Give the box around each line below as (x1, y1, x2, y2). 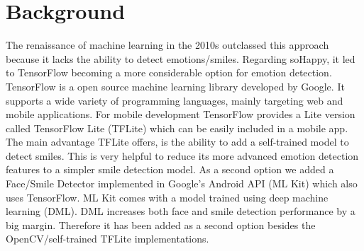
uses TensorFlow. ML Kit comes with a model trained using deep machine (6, 189, 329, 204)
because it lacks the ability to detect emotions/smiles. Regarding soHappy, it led (6, 51, 355, 66)
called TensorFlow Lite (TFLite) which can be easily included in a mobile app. (6, 120, 348, 135)
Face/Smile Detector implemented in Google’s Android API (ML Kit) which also (6, 176, 358, 191)
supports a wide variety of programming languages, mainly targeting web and (6, 93, 343, 107)
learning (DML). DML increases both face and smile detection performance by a (6, 204, 355, 218)
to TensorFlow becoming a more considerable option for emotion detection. (6, 65, 332, 80)
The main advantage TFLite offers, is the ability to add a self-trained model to (6, 134, 349, 149)
